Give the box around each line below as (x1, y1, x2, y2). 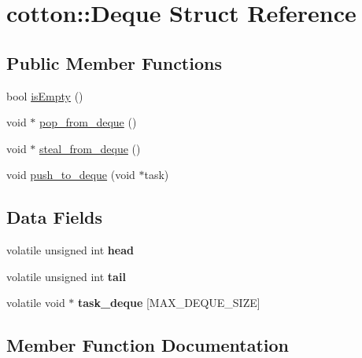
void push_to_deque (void (6, 166, 135, 183)
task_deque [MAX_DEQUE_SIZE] (78, 294, 260, 311)
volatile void (6, 294, 65, 311)
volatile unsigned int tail (6, 268, 126, 284)
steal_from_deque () (39, 140, 141, 156)
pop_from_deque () (39, 114, 137, 130)
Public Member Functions (6, 50, 222, 75)
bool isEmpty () (6, 87, 83, 104)
